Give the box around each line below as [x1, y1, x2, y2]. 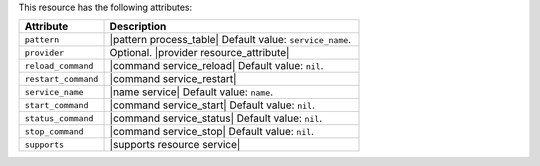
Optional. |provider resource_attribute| [109, 46, 290, 60]
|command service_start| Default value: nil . [109, 98, 315, 112]
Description [109, 20, 167, 34]
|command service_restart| [109, 72, 237, 86]
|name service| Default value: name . [109, 85, 274, 99]
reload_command [24, 60, 94, 71]
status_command [24, 113, 94, 124]
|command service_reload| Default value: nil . [109, 59, 324, 73]
